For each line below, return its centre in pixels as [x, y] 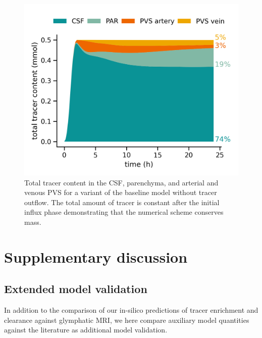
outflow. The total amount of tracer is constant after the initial [122, 202]
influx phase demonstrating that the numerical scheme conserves [124, 212]
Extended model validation [76, 289]
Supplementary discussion [96, 256]
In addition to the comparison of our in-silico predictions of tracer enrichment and [131, 310]
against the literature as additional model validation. [86, 330]
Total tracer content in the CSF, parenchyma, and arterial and [121, 182]
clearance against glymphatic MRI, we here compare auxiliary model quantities [127, 320]
